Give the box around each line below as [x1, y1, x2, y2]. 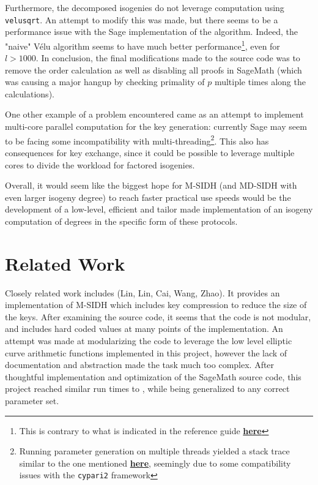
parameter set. [5, 394, 59, 407]
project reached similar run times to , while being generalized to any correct [5, 382, 290, 395]
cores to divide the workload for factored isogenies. [5, 158, 195, 171]
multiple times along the [214, 75, 306, 88]
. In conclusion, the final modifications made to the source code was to [35, 51, 300, 64]
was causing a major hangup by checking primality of [5, 75, 205, 88]
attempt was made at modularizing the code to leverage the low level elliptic [5, 334, 292, 347]
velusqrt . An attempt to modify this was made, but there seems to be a [5, 13, 278, 26]
